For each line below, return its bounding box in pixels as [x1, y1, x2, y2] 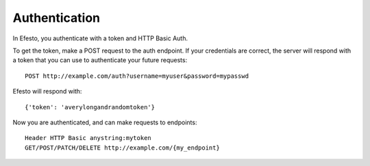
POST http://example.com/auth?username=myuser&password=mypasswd [25, 72, 249, 80]
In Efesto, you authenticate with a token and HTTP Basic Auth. [12, 34, 188, 42]
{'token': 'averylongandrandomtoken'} [25, 103, 156, 111]
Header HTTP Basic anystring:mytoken [25, 134, 152, 142]
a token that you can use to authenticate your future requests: [12, 56, 188, 64]
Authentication [12, 10, 101, 25]
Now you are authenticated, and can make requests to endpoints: [12, 118, 197, 126]
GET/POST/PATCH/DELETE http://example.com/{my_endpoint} [25, 143, 221, 152]
